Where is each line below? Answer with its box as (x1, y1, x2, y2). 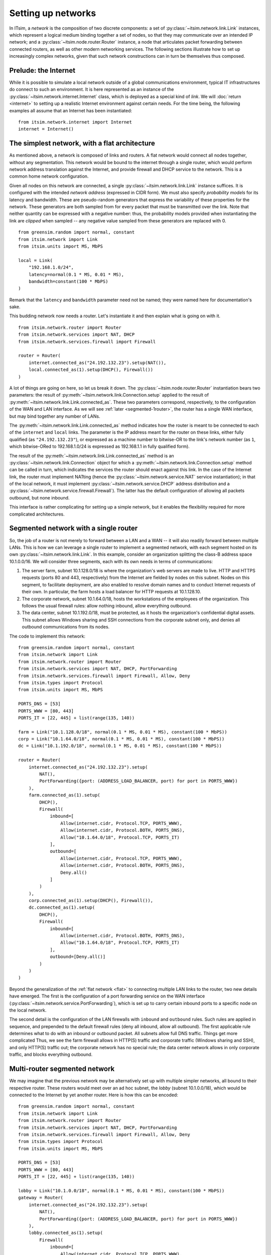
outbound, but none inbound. (9, 494, 70, 500)
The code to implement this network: (9, 633, 85, 639)
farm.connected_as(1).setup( (28, 792, 100, 798)
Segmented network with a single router (9, 524, 138, 533)
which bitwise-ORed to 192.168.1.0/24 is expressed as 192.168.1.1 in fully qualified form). (9, 443, 190, 449)
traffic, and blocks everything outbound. (9, 1052, 93, 1058)
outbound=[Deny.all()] (50, 954, 106, 960)
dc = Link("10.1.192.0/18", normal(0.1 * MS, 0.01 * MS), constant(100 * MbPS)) (18, 743, 222, 749)
